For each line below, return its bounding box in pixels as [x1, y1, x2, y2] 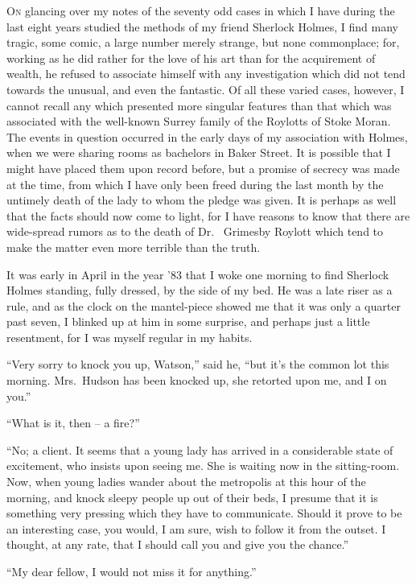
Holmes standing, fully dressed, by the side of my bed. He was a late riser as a [6, 282, 393, 299]
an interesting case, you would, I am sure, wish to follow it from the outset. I [6, 520, 386, 537]
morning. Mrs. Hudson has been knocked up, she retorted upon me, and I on [6, 372, 387, 389]
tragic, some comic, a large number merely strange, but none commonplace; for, [6, 34, 400, 51]
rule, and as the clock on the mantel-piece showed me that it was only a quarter [6, 297, 401, 314]
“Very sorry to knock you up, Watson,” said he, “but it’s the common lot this [6, 356, 389, 373]
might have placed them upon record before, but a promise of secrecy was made [6, 159, 400, 176]
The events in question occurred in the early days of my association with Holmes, [6, 128, 408, 145]
